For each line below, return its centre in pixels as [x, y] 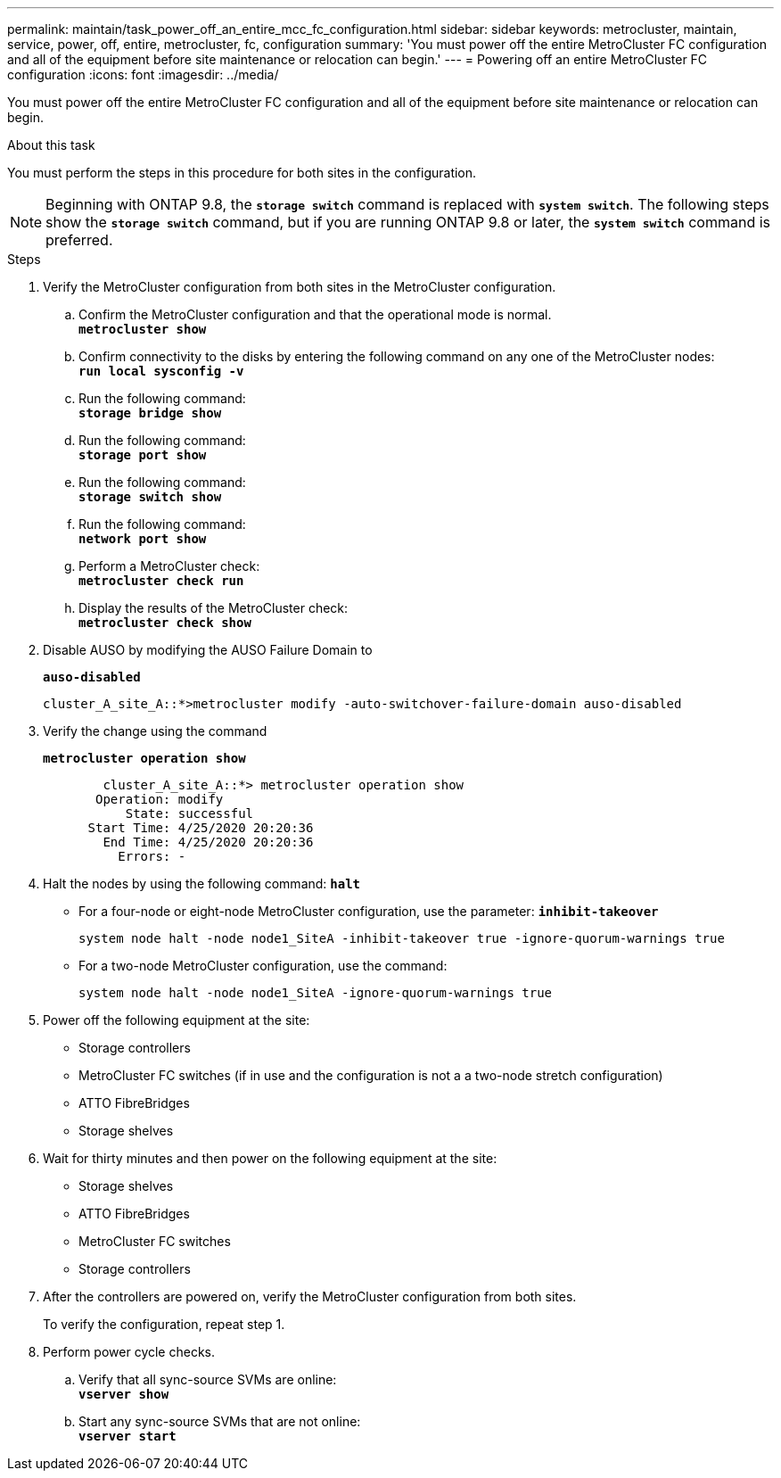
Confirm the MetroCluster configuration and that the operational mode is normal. [315, 314]
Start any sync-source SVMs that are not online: [220, 1421]
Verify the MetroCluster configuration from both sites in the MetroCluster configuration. [300, 287]
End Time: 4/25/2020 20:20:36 [208, 842]
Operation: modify [160, 799]
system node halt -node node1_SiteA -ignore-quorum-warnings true [316, 993]
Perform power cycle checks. [129, 1352]
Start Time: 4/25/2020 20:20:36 [201, 828]
